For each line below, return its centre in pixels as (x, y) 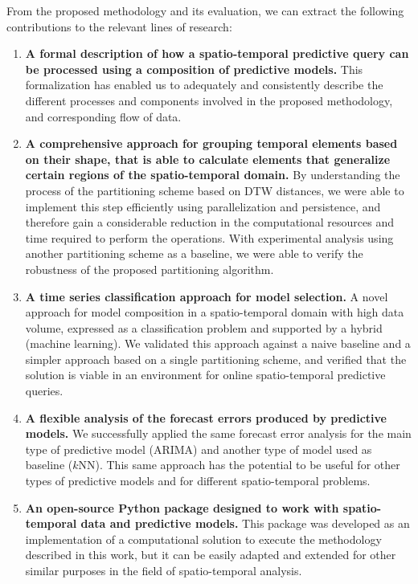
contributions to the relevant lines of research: (119, 26)
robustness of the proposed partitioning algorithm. (150, 269)
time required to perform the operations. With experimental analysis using (209, 237)
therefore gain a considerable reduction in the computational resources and (210, 222)
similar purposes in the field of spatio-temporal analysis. (164, 570)
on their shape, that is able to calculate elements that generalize (208, 159)
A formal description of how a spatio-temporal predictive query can (217, 53)
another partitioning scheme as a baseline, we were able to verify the (194, 253)
